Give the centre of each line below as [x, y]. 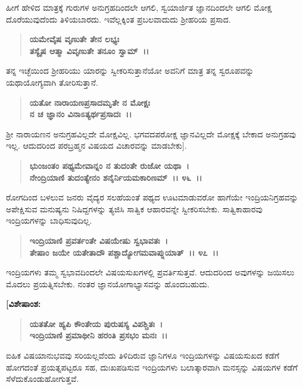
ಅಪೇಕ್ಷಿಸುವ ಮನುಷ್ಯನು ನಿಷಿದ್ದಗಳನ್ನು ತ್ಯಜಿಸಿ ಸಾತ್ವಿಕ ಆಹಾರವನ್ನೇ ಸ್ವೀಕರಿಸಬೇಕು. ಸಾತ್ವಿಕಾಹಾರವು [134, 208]
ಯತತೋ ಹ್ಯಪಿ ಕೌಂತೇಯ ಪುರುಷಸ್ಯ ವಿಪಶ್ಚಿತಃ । [96, 323]
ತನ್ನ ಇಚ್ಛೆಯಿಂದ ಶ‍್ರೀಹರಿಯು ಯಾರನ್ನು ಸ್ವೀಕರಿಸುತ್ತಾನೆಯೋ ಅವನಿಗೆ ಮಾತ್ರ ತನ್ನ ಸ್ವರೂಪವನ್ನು [130, 70]
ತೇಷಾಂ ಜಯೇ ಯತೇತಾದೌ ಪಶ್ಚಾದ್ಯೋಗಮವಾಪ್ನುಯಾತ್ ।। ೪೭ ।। [124, 252]
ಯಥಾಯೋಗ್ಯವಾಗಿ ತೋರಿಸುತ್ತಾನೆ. [52, 82]
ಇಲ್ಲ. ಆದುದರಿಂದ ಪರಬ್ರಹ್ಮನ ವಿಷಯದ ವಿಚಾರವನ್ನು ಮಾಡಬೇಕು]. [96, 145]
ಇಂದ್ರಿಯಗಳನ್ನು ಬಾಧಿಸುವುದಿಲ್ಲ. [49, 220]
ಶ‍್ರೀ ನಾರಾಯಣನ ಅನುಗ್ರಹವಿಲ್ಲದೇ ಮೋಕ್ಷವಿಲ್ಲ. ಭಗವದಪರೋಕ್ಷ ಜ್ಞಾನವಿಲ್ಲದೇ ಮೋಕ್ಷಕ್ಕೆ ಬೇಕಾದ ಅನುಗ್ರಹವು [151, 134]
